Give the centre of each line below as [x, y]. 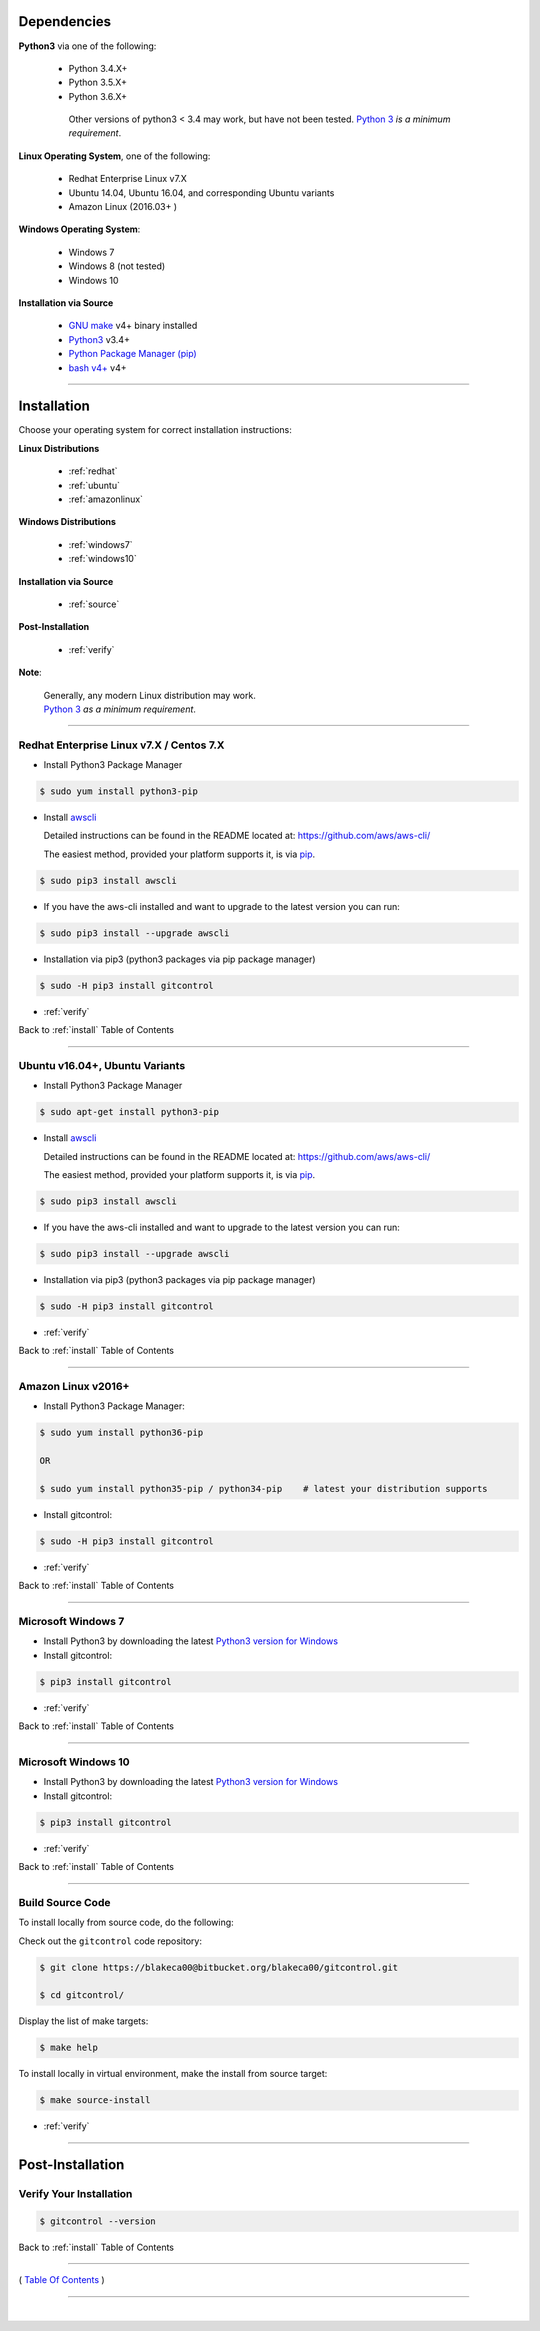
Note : [30, 672]
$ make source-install [95, 2100]
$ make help [69, 2048]
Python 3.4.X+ [98, 68]
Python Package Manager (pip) [132, 354]
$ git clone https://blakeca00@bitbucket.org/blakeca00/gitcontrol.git [219, 1967]
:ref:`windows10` [102, 559]
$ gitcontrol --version [98, 2221]
